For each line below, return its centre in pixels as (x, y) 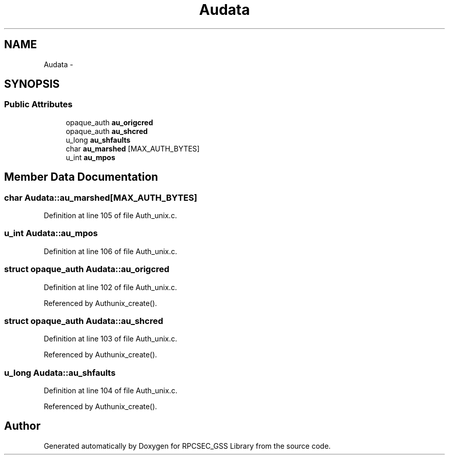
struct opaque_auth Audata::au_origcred (87, 269)
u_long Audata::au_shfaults (60, 372)
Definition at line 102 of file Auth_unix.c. (110, 287)
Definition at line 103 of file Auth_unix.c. (110, 339)
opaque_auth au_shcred (107, 131)
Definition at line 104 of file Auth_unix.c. (110, 391)
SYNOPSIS (32, 84)
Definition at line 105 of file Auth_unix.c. (110, 216)
